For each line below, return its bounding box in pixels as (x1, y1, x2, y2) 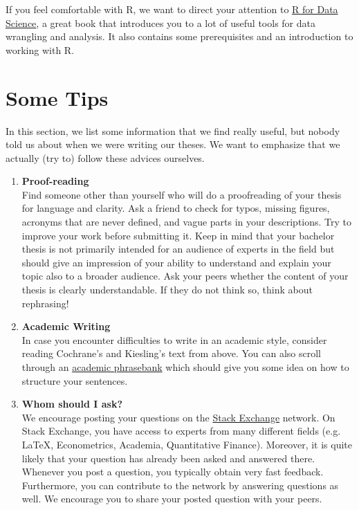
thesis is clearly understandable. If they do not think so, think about (21, 282, 313, 297)
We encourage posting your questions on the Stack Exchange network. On (21, 410, 335, 424)
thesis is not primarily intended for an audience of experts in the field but (21, 242, 335, 256)
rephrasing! (21, 295, 69, 310)
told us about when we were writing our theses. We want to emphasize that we (6, 137, 340, 152)
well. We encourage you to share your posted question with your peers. (21, 491, 322, 506)
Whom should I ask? (21, 397, 123, 411)
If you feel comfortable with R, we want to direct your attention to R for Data (6, 2, 338, 16)
